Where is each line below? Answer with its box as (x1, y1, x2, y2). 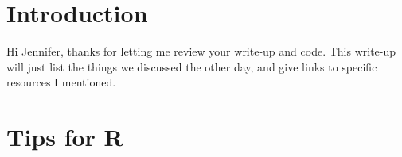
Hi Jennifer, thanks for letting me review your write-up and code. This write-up (6, 43, 396, 59)
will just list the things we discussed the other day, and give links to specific (6, 58, 377, 75)
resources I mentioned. (6, 74, 116, 90)
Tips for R (6, 121, 123, 153)
